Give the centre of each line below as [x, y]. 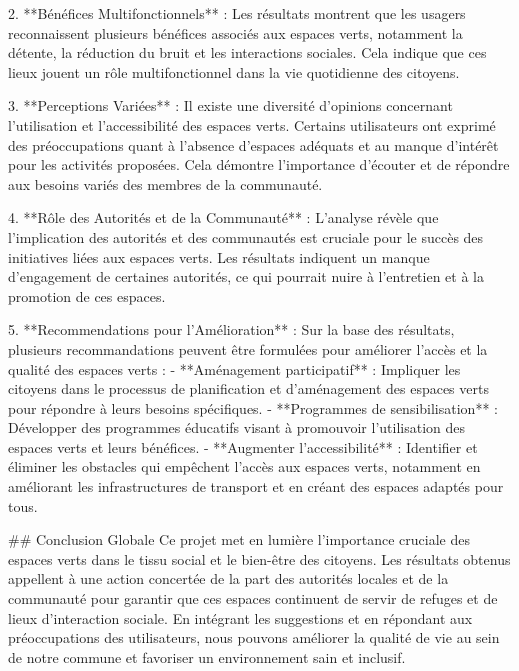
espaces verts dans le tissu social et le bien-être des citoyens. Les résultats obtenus [259, 558]
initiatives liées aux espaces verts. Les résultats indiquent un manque [219, 256]
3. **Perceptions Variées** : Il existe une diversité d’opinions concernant [230, 105]
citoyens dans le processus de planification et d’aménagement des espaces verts [248, 388]
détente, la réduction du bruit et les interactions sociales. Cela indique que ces [247, 52]
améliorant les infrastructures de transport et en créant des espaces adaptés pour [256, 486]
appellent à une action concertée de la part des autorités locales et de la [228, 578]
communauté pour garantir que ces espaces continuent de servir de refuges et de [253, 598]
